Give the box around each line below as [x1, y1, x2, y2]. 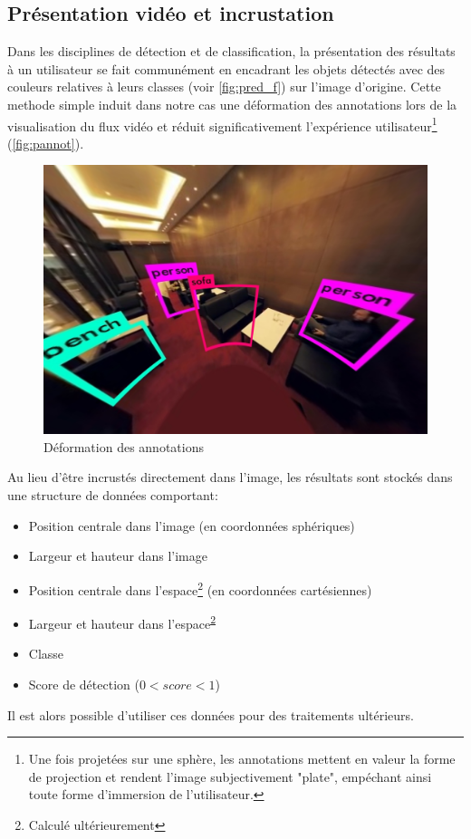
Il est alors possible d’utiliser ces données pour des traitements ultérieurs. [7, 705, 414, 724]
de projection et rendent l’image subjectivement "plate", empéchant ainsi [28, 767, 432, 786]
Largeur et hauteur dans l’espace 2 [28, 612, 216, 632]
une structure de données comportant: [7, 486, 218, 505]
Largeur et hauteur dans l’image [28, 546, 207, 565]
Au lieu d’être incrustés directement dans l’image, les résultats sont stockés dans [7, 468, 453, 487]
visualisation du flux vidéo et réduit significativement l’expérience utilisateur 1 [7, 113, 437, 135]
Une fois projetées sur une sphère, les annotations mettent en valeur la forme [28, 749, 456, 768]
